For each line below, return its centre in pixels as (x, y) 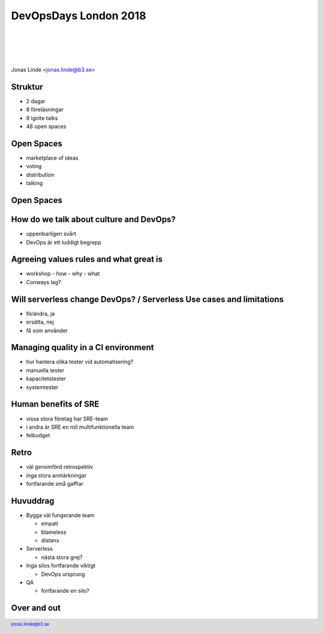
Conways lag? (43, 282)
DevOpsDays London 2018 (79, 16)
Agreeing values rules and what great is (87, 259)
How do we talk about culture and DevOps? (94, 220)
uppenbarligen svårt (51, 234)
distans (50, 541)
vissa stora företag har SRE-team (67, 419)
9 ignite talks (42, 118)
